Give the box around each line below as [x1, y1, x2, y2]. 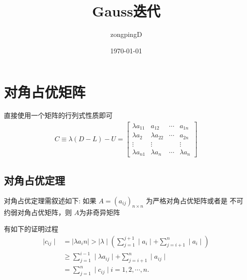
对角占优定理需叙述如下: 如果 [4, 195, 97, 205]
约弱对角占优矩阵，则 [4, 207, 72, 217]
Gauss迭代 [92, 1, 161, 21]
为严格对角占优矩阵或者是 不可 [146, 195, 244, 205]
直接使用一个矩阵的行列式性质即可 [4, 110, 113, 120]
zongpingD [110, 29, 142, 39]
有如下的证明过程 [4, 223, 58, 233]
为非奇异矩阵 [79, 207, 120, 217]
